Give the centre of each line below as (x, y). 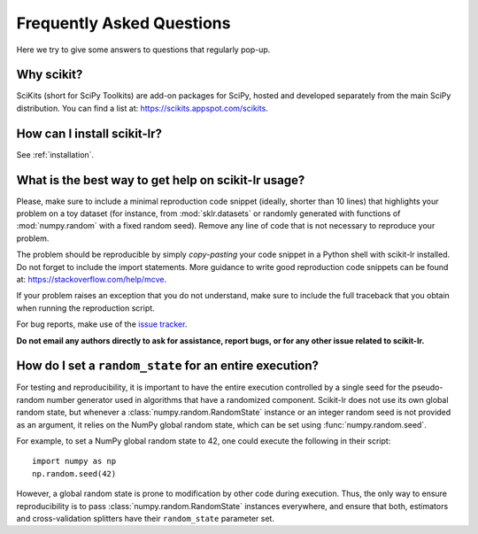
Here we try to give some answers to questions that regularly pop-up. (143, 50)
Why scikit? (50, 75)
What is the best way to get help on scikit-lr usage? (161, 180)
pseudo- (428, 387)
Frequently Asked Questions (123, 23)
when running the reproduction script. (85, 308)
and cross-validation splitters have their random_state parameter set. (145, 518)
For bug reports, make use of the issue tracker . (102, 324)
